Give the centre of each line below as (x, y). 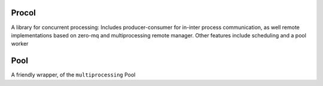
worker (20, 44)
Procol (23, 13)
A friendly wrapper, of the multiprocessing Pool (73, 75)
